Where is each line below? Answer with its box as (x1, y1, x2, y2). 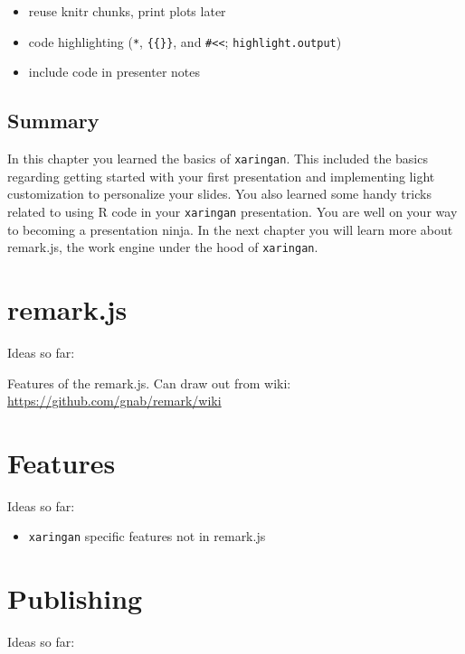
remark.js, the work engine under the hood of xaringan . (7, 238, 318, 257)
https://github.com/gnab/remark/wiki (7, 391, 222, 410)
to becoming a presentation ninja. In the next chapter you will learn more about (7, 220, 453, 238)
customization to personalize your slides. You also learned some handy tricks (7, 184, 432, 203)
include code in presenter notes (28, 62, 201, 81)
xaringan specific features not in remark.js (28, 527, 266, 546)
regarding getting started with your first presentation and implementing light (7, 166, 435, 185)
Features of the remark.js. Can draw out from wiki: (7, 373, 291, 392)
